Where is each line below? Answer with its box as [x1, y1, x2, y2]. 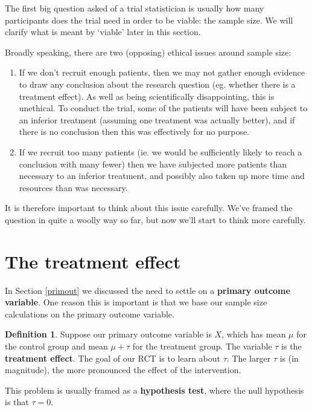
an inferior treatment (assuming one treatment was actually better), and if [19, 113, 295, 126]
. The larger [226, 351, 271, 364]
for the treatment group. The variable [132, 340, 272, 352]
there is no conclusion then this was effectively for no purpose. [19, 125, 250, 138]
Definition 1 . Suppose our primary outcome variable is [5, 328, 212, 340]
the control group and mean [5, 340, 108, 352]
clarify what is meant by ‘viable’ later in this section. [5, 25, 201, 38]
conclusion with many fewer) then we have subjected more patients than [19, 157, 287, 170]
